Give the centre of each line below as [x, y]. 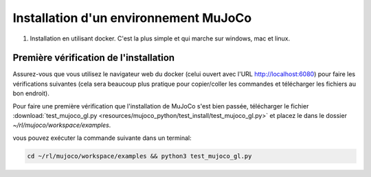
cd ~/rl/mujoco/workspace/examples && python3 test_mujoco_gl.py [139, 156]
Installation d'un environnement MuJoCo [132, 18]
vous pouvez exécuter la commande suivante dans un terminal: [102, 138]
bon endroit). [31, 93]
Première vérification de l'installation [94, 58]
